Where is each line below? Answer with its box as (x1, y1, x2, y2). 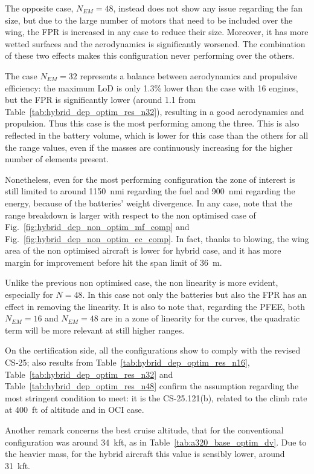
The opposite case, (5, 2, 74, 14)
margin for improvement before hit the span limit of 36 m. (5, 255, 222, 268)
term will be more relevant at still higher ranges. (5, 323, 185, 336)
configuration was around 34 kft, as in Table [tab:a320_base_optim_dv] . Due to (5, 435, 307, 448)
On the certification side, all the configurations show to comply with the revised (5, 344, 301, 357)
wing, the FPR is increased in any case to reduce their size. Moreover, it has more (5, 25, 309, 38)
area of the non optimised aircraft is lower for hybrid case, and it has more (5, 244, 281, 257)
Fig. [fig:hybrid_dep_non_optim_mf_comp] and (5, 220, 190, 233)
